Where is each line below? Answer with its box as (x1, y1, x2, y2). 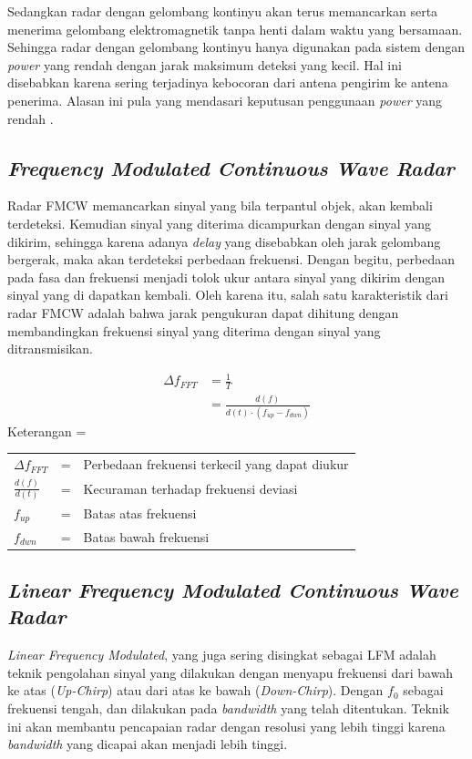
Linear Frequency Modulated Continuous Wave (7, 575, 458, 603)
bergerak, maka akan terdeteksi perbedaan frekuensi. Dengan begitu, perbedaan (7, 250, 456, 269)
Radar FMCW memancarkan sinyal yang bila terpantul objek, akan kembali (7, 196, 433, 215)
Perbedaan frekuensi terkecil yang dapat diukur (83, 455, 349, 474)
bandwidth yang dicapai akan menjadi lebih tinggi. (7, 734, 288, 754)
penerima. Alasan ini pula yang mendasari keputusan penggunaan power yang (7, 90, 443, 109)
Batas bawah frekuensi (83, 527, 210, 546)
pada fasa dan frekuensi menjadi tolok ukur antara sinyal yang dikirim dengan (7, 267, 445, 286)
